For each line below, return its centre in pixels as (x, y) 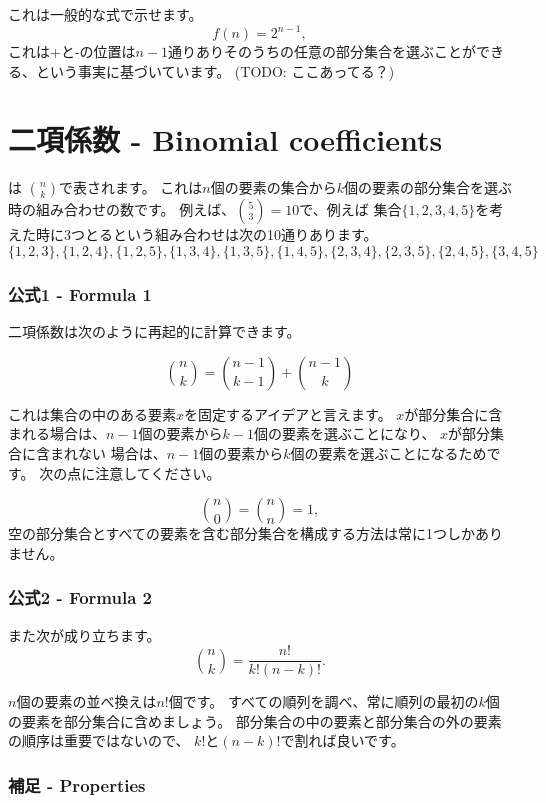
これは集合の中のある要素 (92, 413)
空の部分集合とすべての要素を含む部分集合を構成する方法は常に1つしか (242, 533)
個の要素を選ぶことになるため (388, 453)
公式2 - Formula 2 (80, 597)
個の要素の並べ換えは (86, 701)
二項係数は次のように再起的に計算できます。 (154, 331)
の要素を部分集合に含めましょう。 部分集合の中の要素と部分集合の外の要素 (255, 720)
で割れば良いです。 (342, 740)
